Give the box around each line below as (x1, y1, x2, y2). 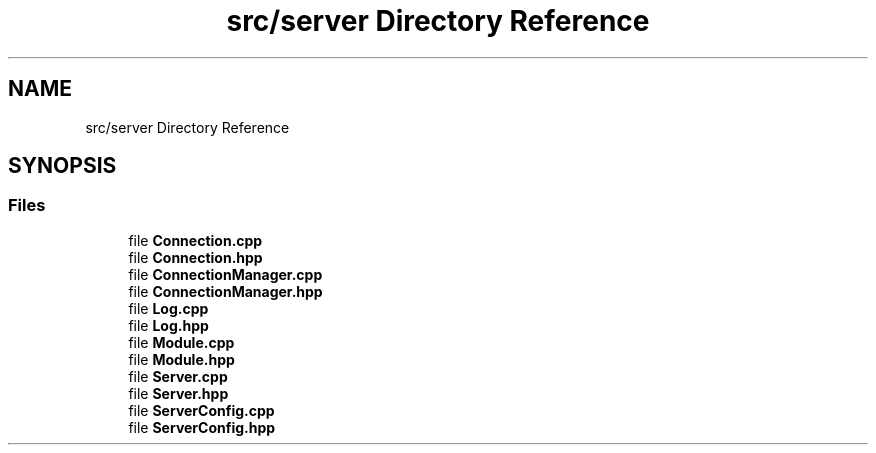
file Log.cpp (128, 299, 209, 317)
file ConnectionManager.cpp (128, 265, 323, 283)
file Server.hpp (128, 384, 229, 402)
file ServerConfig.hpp (128, 418, 276, 436)
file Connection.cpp (128, 231, 263, 249)
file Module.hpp (128, 350, 235, 368)
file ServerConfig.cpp (128, 401, 275, 419)
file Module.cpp (128, 333, 235, 351)
